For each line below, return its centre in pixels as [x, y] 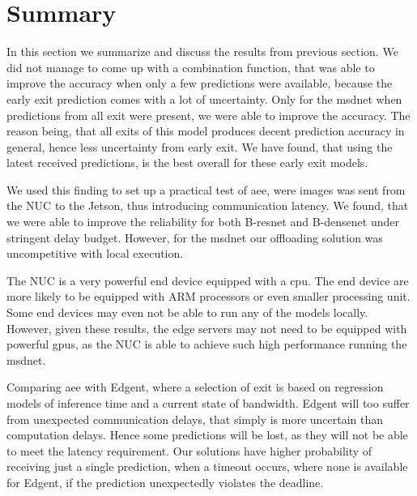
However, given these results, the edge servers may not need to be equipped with [207, 328]
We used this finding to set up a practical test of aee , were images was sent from [206, 189]
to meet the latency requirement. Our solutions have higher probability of [189, 450]
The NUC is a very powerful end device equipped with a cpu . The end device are [208, 280]
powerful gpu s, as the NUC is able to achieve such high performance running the [207, 344]
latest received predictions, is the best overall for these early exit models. [187, 162]
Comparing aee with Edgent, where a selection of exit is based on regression [195, 387]
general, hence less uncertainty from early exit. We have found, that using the [200, 146]
